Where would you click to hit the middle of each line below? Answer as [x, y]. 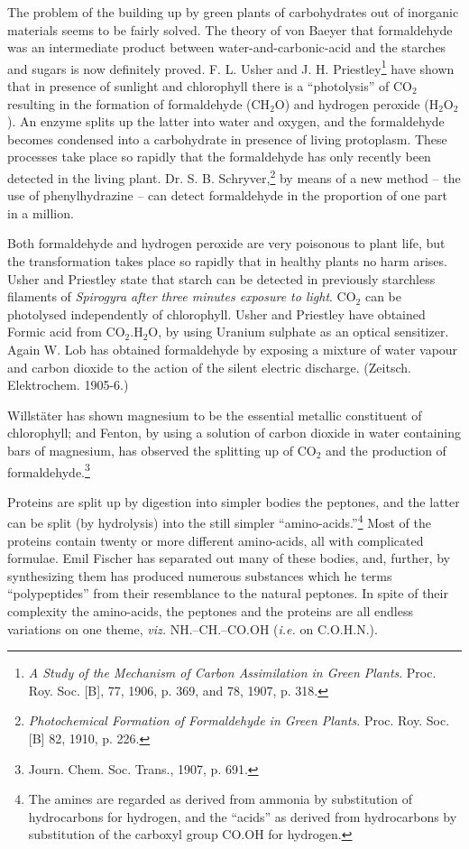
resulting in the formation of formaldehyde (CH [139, 103]
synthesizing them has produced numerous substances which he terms [200, 575]
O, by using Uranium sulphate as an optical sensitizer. [299, 332]
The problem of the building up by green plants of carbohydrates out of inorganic [233, 12]
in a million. [41, 212]
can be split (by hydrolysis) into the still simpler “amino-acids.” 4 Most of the [220, 521]
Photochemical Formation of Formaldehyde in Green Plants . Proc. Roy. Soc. [239, 720]
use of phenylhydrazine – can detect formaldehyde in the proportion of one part [227, 195]
